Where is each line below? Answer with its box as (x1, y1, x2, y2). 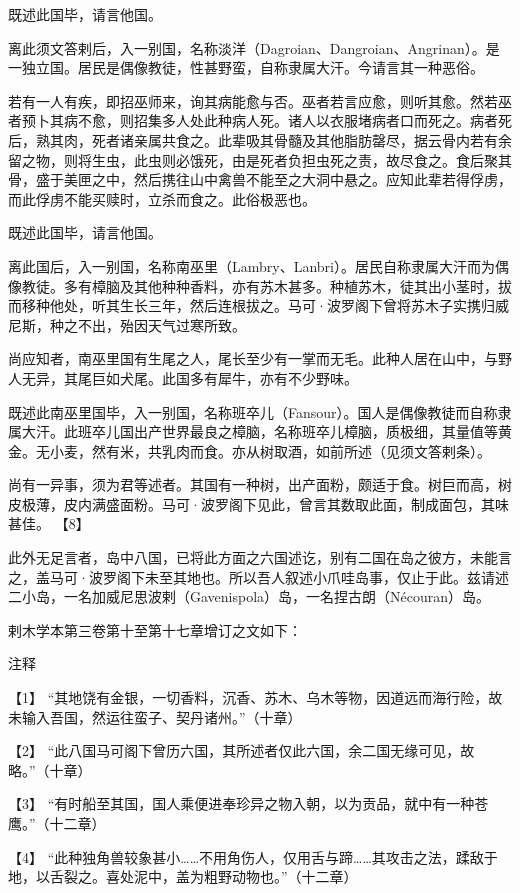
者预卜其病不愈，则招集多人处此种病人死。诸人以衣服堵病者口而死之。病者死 (8, 110, 512, 131)
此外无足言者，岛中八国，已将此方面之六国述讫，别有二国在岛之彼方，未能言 (8, 547, 512, 568)
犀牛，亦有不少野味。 (217, 367, 358, 388)
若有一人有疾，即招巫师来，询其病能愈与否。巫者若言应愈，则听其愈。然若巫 (8, 90, 512, 111)
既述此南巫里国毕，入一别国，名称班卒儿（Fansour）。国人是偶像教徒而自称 (8, 401, 498, 422)
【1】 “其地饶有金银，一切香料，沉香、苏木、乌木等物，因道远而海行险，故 (8, 687, 503, 708)
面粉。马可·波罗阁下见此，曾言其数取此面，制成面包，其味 (119, 493, 509, 514)
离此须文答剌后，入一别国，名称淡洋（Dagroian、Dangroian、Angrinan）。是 (8, 37, 500, 58)
